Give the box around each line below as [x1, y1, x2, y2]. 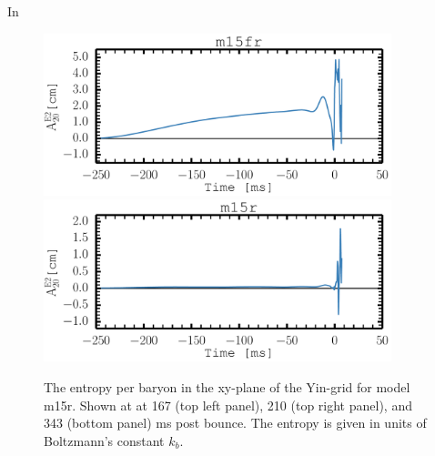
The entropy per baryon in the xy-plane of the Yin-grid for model [44, 378, 410, 397]
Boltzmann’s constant [44, 431, 165, 450]
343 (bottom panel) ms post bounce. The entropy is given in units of [44, 413, 427, 432]
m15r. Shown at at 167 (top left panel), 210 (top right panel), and [44, 395, 412, 414]
